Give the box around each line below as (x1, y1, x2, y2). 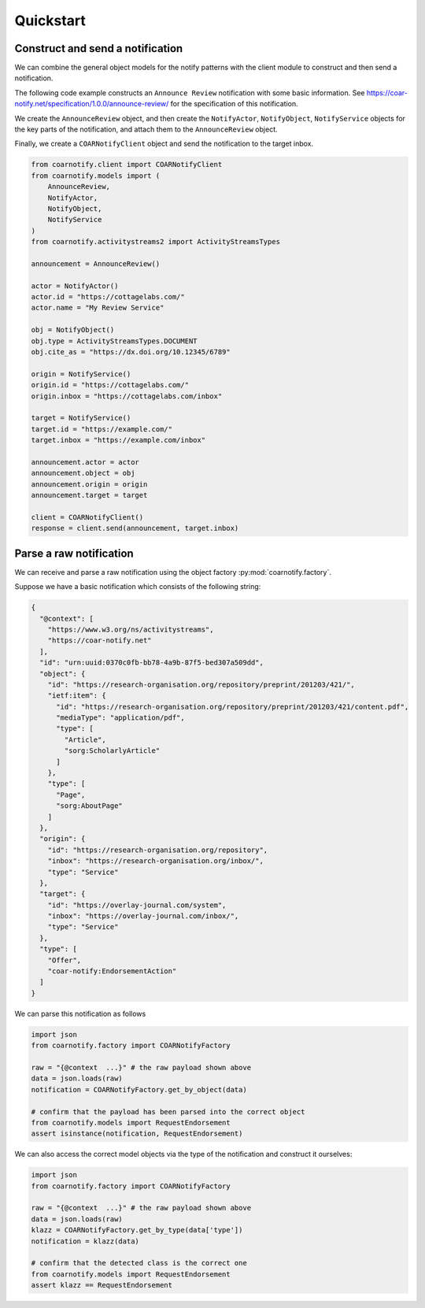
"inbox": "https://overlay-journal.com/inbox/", (47, 912, 239, 921)
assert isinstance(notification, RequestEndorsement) (31, 1129, 243, 1138)
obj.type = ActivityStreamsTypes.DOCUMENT (31, 336, 198, 346)
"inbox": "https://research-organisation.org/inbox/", (47, 857, 264, 865)
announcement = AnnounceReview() (31, 259, 161, 268)
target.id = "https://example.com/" (31, 424, 173, 433)
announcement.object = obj (31, 469, 135, 478)
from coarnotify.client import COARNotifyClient (31, 160, 223, 169)
